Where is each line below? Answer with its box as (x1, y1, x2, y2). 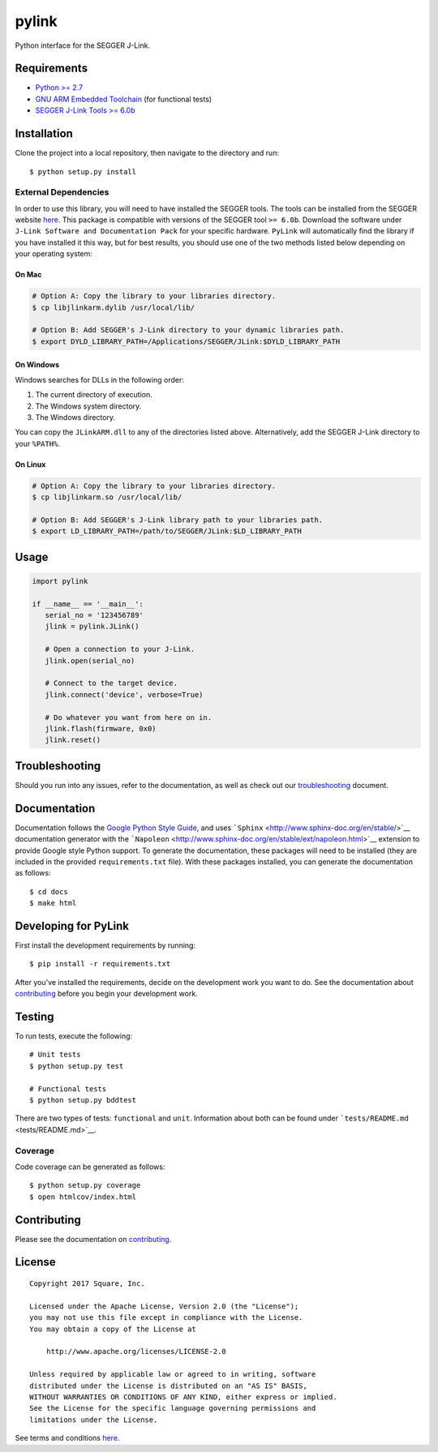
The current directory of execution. (35, 390, 153, 400)
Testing (15, 1009, 54, 1023)
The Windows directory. (35, 412, 116, 422)
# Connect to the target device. (45, 679, 178, 688)
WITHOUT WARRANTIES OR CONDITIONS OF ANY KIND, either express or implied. (29, 1392, 337, 1402)
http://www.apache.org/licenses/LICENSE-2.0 (45, 1347, 226, 1356)
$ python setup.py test (29, 1061, 124, 1070)
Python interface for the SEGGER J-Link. (15, 41, 150, 50)
